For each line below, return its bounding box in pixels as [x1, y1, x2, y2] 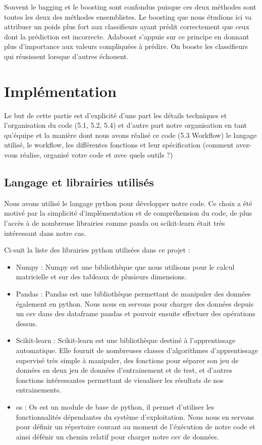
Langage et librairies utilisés [4, 174, 154, 190]
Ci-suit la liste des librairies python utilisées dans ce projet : [4, 244, 190, 255]
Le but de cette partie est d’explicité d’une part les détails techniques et [4, 110, 227, 120]
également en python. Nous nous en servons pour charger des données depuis [16, 298, 254, 309]
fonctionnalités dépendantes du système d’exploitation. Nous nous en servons [16, 411, 254, 422]
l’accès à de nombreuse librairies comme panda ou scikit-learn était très [4, 218, 225, 228]
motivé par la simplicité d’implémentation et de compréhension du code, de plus [4, 208, 252, 218]
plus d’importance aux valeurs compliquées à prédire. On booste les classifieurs [4, 41, 248, 52]
